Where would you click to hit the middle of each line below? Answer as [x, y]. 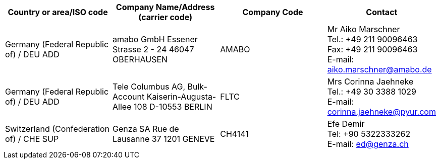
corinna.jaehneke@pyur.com [381, 112]
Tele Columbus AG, [149, 87]
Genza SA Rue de [146, 129]
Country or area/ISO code [58, 12]
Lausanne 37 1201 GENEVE [164, 139]
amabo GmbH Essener [155, 39]
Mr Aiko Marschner [364, 29]
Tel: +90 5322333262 [369, 134]
